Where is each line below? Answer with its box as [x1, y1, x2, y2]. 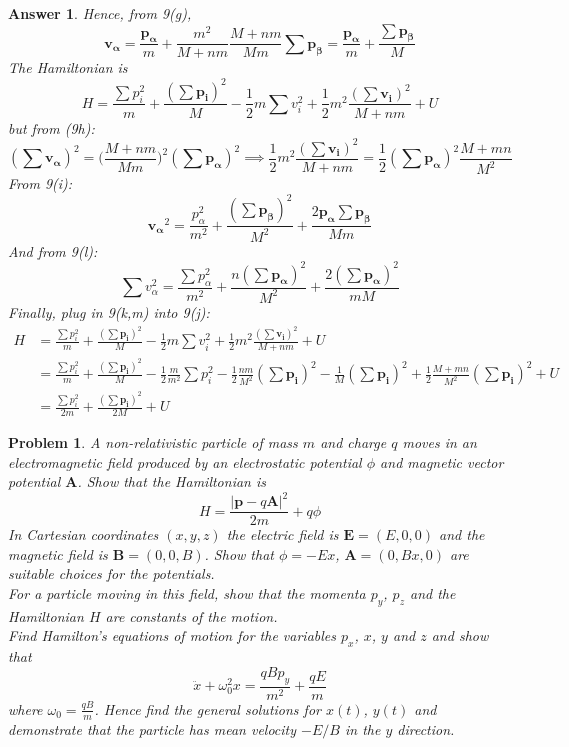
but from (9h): [8, 117, 95, 138]
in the [344, 718, 381, 739]
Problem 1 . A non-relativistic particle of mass [8, 431, 298, 452]
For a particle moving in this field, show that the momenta [8, 583, 366, 604]
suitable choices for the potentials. [8, 563, 215, 584]
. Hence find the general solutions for [94, 698, 321, 719]
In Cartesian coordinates [8, 524, 159, 545]
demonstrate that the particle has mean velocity [8, 718, 297, 739]
